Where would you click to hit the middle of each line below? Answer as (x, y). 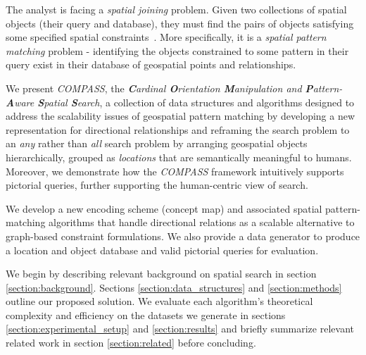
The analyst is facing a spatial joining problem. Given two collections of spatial (176, 9)
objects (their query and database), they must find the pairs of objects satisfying (180, 23)
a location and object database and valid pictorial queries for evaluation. (162, 250)
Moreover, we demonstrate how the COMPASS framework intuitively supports (175, 171)
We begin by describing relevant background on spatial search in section (161, 274)
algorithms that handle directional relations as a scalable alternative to (202, 222)
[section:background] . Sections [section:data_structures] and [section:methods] (174, 287)
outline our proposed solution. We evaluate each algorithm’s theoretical (159, 301)
